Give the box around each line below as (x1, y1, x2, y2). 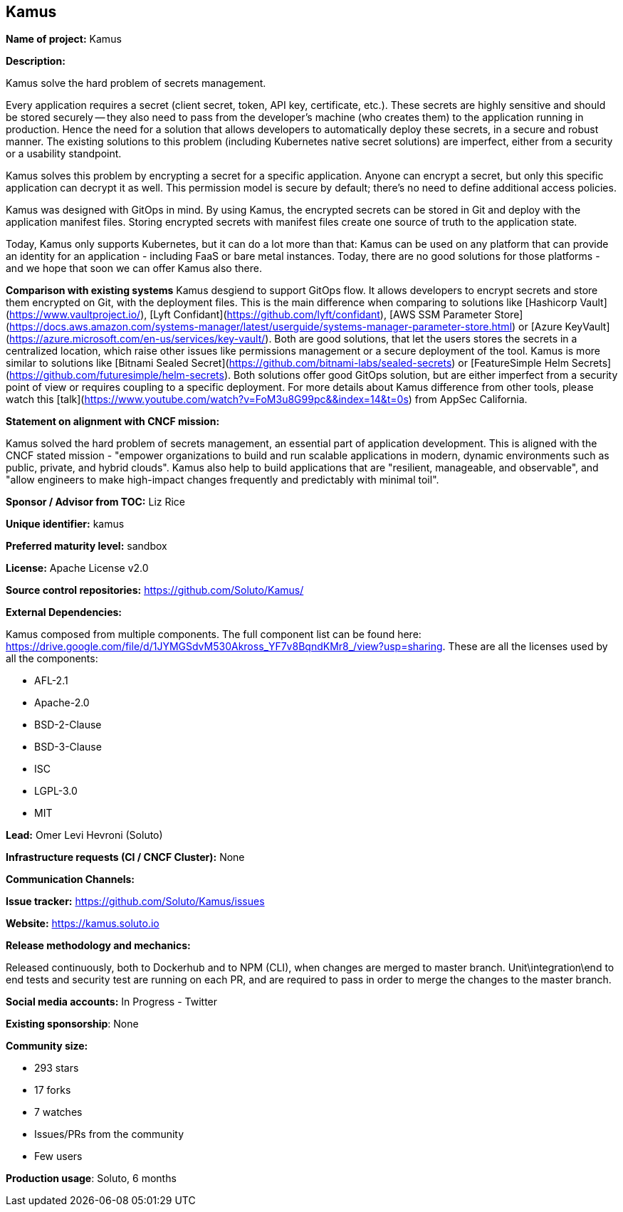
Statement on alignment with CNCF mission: (6, 415, 220, 428)
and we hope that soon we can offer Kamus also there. (6, 262, 262, 275)
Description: (6, 55, 66, 68)
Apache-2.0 (34, 696, 90, 709)
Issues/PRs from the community (34, 1128, 184, 1141)
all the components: (6, 652, 98, 665)
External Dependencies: (6, 606, 122, 619)
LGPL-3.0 (34, 785, 78, 798)
